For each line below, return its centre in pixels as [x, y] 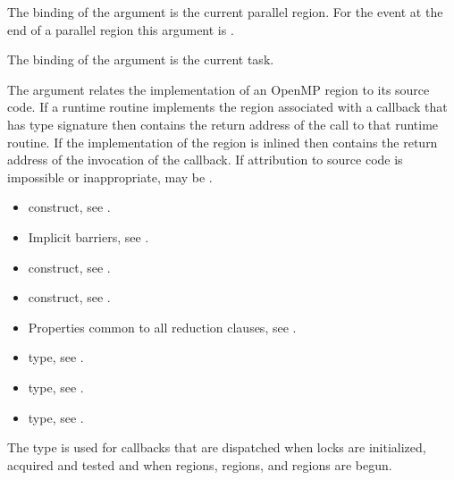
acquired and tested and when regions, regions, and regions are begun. [200, 464]
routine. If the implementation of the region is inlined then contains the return [223, 142]
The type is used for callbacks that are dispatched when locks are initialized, [217, 447]
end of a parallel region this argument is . [121, 29]
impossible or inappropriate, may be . [110, 177]
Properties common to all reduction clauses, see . [162, 327]
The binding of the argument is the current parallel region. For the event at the [225, 12]
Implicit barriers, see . [88, 236]
